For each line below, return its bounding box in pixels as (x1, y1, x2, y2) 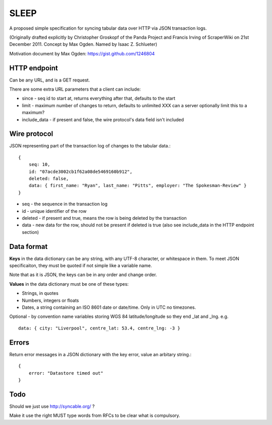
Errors (9, 338, 30, 347)
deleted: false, (28, 176, 69, 182)
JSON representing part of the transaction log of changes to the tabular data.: (9, 143, 171, 149)
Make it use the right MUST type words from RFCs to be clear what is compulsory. (9, 412, 180, 418)
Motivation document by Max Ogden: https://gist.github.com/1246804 (9, 50, 155, 56)
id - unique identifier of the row (22, 208, 87, 214)
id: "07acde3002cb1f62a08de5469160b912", (28, 168, 133, 175)
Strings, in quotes (22, 290, 59, 296)
